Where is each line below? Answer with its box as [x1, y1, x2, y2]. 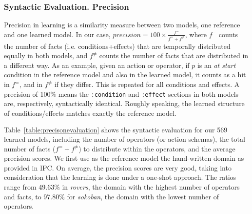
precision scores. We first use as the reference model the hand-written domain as [4, 153, 244, 163]
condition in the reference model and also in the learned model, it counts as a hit [4, 69, 246, 80]
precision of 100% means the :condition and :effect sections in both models [4, 88, 239, 99]
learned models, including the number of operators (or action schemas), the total [4, 134, 245, 144]
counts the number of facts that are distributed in [99, 50, 249, 61]
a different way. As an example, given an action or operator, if [4, 60, 190, 70]
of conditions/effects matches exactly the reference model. [4, 107, 176, 118]
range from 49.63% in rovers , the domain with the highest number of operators [4, 182, 240, 192]
